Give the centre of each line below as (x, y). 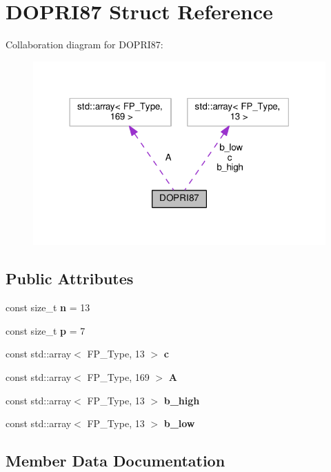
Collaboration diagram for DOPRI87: (84, 45)
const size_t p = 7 (46, 330)
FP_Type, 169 (118, 376)
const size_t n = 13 (48, 307)
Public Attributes (70, 278)
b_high (182, 400)
